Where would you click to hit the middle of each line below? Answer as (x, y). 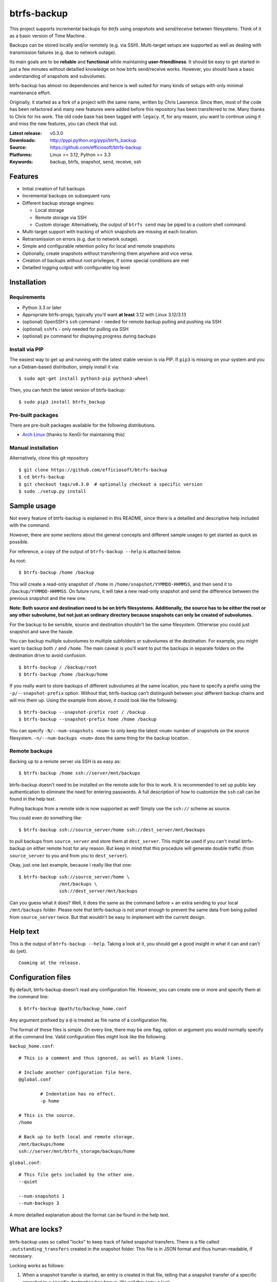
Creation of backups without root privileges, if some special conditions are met (106, 261)
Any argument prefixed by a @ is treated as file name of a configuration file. (89, 1020)
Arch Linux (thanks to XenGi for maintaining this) (74, 435)
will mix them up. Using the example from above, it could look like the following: (94, 700)
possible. (19, 542)
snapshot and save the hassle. (42, 632)
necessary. (21, 1256)
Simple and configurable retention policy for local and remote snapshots (99, 246)
